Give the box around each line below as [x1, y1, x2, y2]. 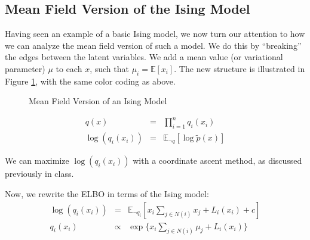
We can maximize [5, 154, 69, 167]
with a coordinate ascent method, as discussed [133, 154, 302, 167]
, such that [90, 62, 129, 74]
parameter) [5, 62, 45, 74]
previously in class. [5, 167, 74, 180]
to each [56, 62, 82, 74]
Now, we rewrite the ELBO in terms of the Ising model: [5, 187, 209, 200]
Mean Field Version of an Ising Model [29, 95, 167, 107]
